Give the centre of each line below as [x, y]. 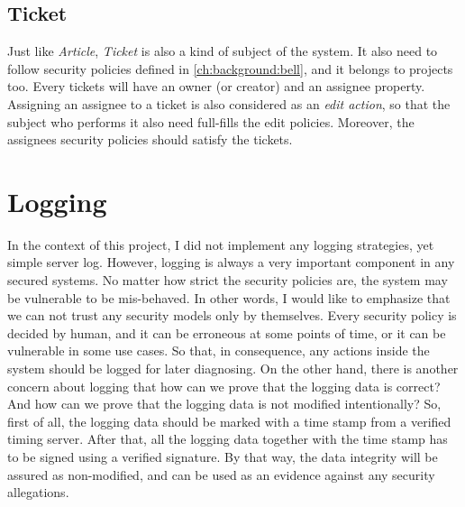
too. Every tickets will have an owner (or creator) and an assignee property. [216, 86]
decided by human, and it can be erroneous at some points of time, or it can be [227, 332]
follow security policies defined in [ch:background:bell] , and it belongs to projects [230, 68]
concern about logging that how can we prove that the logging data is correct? [224, 386]
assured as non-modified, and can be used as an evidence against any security [221, 474]
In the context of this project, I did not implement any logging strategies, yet [221, 244]
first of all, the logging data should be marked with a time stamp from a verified [229, 421]
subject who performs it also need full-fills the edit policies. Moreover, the [211, 121]
